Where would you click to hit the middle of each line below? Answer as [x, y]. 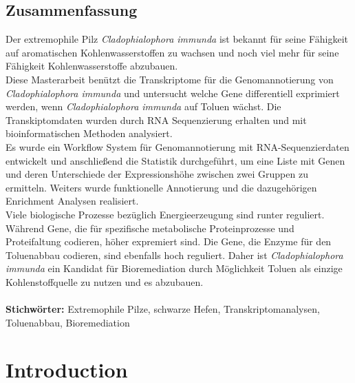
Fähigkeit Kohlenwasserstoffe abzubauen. [92, 66]
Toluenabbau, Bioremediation [68, 322]
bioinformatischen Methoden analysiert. [89, 133]
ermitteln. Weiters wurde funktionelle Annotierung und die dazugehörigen [161, 187]
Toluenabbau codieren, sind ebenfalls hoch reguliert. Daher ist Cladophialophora [174, 255]
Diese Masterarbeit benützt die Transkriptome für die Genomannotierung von [170, 79]
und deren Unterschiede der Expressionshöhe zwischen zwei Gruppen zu [157, 174]
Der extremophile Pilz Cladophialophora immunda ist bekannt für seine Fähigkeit [177, 39]
